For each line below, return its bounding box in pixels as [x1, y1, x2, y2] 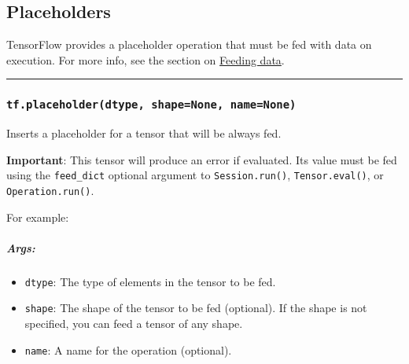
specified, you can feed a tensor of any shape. [24, 315, 243, 332]
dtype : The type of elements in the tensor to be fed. [24, 273, 276, 289]
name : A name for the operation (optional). [24, 341, 232, 358]
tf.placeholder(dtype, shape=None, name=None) [6, 98, 297, 112]
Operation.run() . [6, 182, 94, 199]
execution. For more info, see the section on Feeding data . [6, 51, 285, 68]
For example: [6, 208, 69, 225]
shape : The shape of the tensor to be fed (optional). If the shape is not [24, 300, 367, 316]
